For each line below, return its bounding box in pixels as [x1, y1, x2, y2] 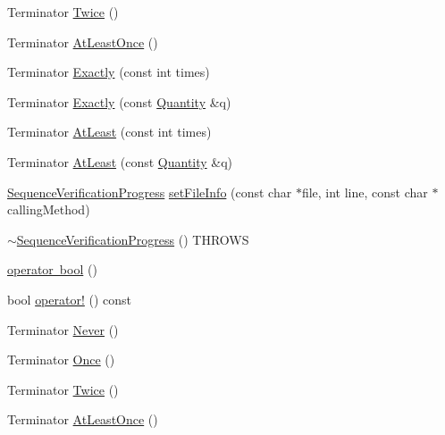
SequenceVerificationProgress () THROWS [16, 230, 249, 248]
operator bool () [7, 260, 97, 279]
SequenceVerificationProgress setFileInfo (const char [7, 182, 292, 201]
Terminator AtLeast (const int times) [7, 122, 212, 141]
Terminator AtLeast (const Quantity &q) [7, 152, 233, 171]
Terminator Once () [7, 350, 115, 369]
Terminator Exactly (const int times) [7, 63, 210, 81]
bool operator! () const [7, 289, 132, 308]
